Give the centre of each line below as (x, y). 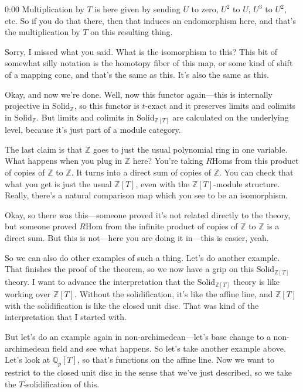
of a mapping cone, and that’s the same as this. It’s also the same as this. (137, 74)
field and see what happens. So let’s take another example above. (169, 348)
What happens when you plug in (64, 161)
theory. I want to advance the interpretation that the (100, 281)
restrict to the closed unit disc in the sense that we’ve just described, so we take (148, 372)
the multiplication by (42, 32)
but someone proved (41, 226)
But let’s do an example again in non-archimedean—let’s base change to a (138, 337)
